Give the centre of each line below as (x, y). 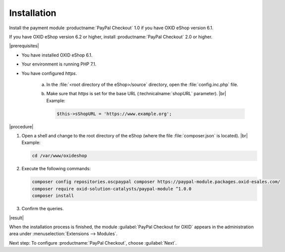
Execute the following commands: (56, 169)
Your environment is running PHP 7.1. (59, 64)
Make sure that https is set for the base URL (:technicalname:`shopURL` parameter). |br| (136, 94)
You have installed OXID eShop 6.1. (57, 55)
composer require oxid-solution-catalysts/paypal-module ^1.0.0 (112, 189)
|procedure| (21, 126)
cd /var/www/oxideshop (59, 156)
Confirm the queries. (43, 209)
